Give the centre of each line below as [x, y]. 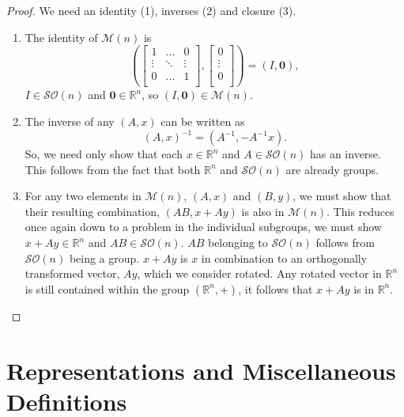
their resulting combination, [92, 211]
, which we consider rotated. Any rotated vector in [259, 273]
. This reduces [361, 211]
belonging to [238, 243]
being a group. [104, 258]
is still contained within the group [107, 288]
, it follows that [276, 288]
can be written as [203, 121]
